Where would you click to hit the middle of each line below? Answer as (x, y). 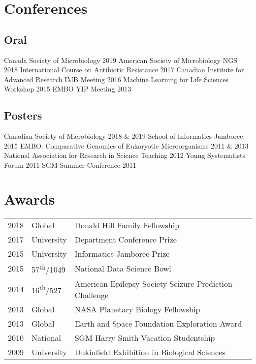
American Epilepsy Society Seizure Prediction (153, 283)
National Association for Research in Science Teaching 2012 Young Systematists (125, 155)
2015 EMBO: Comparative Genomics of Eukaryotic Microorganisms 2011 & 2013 (126, 145)
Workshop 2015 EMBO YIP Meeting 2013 (68, 89)
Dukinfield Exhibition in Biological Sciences (150, 352)
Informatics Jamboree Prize (122, 253)
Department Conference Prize (126, 239)
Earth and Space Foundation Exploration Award (158, 323)
